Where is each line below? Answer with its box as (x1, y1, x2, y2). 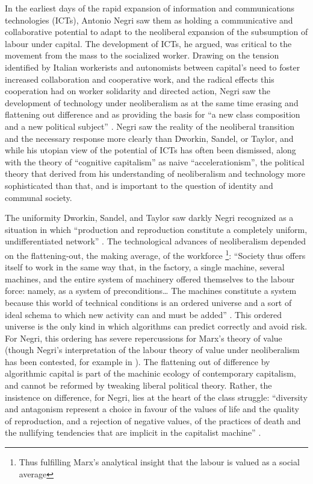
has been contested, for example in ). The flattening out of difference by (5, 355, 270, 368)
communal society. (5, 191, 72, 203)
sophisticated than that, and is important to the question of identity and (5, 179, 273, 191)
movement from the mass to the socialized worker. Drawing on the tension (5, 49, 279, 62)
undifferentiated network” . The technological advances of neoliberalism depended (5, 235, 306, 247)
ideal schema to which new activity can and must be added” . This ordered (5, 308, 282, 320)
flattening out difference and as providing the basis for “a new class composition (5, 108, 300, 121)
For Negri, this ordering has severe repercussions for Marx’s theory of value (5, 331, 282, 344)
